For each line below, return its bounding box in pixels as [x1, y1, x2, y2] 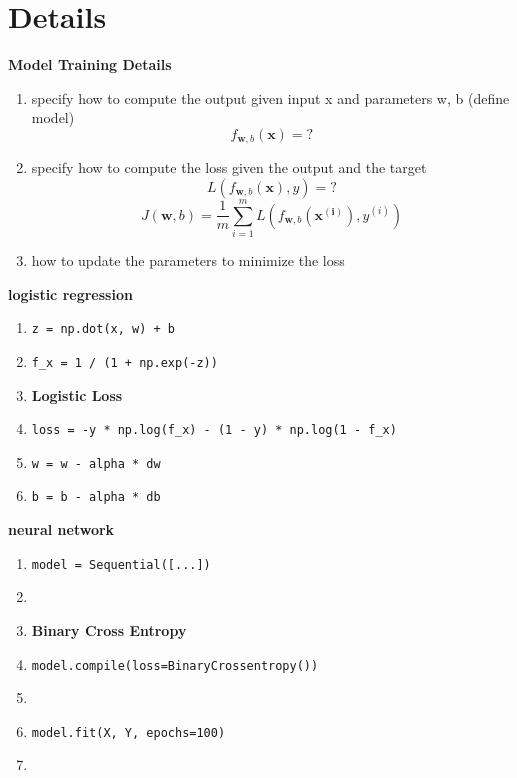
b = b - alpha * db [31, 490, 161, 505]
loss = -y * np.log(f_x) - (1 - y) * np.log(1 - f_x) [31, 423, 397, 438]
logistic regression [8, 283, 133, 304]
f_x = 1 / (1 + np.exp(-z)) [31, 355, 218, 370]
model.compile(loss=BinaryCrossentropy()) [31, 658, 319, 673]
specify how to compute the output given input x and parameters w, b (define [31, 87, 510, 108]
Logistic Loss [31, 384, 123, 405]
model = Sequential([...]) [31, 557, 211, 572]
